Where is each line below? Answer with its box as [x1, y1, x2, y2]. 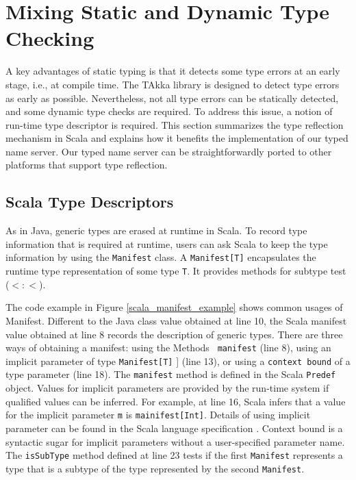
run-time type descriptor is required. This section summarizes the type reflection [5, 117, 344, 131]
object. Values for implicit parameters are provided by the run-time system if [5, 381, 329, 395]
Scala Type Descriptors [5, 191, 174, 212]
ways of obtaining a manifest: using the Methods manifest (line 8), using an [5, 340, 331, 355]
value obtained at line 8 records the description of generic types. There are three [5, 327, 343, 341]
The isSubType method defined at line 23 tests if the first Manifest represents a [5, 448, 343, 462]
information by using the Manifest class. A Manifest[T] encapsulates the [5, 250, 316, 264]
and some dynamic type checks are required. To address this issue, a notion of [5, 104, 333, 118]
